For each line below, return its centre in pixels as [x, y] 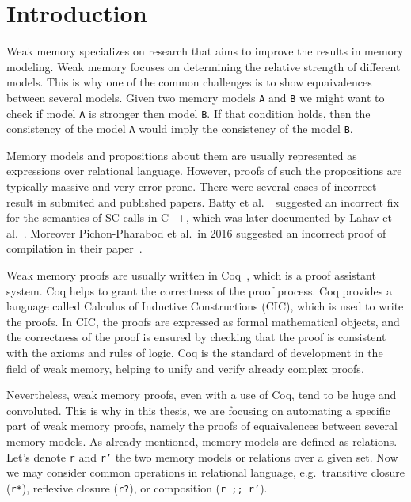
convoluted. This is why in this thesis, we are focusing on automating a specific [198, 410]
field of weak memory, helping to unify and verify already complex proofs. [185, 368]
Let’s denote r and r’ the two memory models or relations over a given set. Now [202, 456]
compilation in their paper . [74, 248]
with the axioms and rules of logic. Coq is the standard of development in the [195, 352]
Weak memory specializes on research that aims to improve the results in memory [205, 51]
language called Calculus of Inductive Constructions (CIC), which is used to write [205, 306]
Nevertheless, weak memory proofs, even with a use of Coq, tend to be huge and [202, 395]
